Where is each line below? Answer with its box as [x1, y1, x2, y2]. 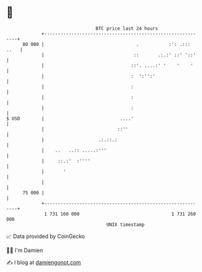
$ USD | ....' [6, 115, 134, 122]
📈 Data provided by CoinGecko [6, 233, 85, 240]
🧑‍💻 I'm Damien [6, 247, 44, 254]
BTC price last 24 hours [96, 25, 158, 32]
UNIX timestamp [106, 221, 145, 228]
